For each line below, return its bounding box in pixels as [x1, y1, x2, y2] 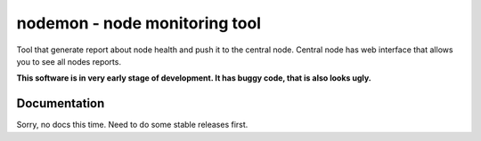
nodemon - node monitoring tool [16, 13, 262, 33]
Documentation [16, 96, 105, 111]
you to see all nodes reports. [16, 56, 122, 67]
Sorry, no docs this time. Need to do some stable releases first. [16, 120, 249, 130]
